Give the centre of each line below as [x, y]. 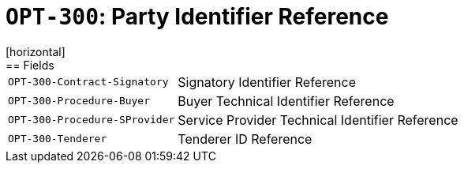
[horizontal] [36, 51]
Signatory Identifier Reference [267, 82]
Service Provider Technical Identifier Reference [318, 120]
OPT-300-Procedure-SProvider [92, 120]
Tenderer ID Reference [245, 139]
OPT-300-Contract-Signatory [88, 82]
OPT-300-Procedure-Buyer [79, 101]
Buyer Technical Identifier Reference [286, 101]
